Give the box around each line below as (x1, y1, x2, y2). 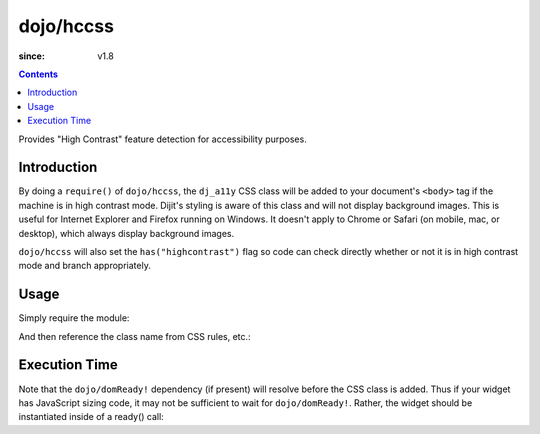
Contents (18, 68, 59, 80)
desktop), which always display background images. (18, 227, 235, 239)
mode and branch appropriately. (18, 260, 152, 272)
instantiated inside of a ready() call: (18, 411, 164, 423)
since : (18, 50, 45, 62)
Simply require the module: (18, 312, 130, 324)
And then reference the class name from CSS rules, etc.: (18, 330, 251, 342)
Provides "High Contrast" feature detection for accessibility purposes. (18, 133, 307, 145)
